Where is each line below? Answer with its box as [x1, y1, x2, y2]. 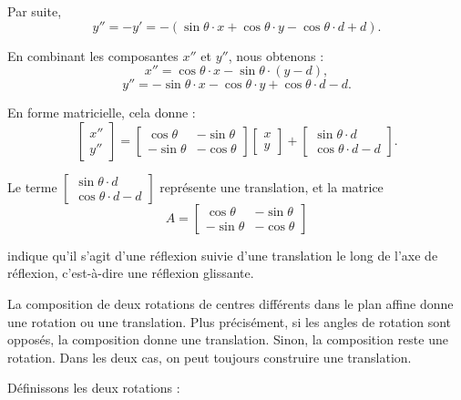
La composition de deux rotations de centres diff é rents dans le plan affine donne [7, 293, 454, 313]
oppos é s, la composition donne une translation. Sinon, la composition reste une [7, 330, 448, 349]
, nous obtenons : [228, 46, 324, 65]
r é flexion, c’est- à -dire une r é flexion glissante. [7, 263, 254, 282]
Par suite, [7, 2, 62, 20]
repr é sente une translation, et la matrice [159, 177, 384, 196]
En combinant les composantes [7, 46, 179, 65]
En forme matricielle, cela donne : [7, 103, 196, 122]
